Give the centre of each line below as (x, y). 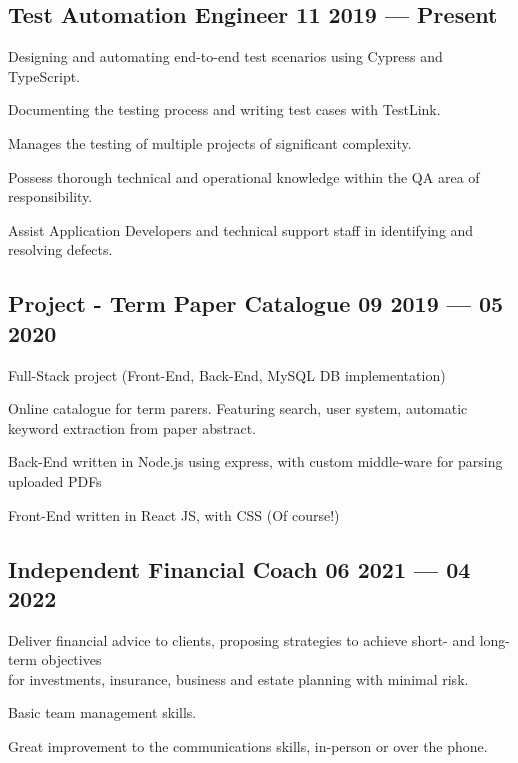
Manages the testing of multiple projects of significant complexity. (210, 142)
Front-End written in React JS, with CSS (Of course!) (174, 514)
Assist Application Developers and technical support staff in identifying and (241, 229)
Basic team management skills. (102, 712)
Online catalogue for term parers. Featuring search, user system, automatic (238, 408)
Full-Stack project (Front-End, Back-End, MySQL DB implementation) (227, 374)
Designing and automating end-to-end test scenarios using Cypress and (225, 56)
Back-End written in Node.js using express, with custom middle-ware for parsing (255, 461)
